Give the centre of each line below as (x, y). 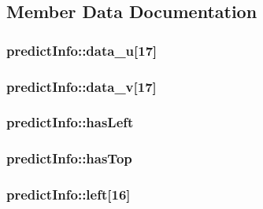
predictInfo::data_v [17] (81, 86)
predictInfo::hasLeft (70, 122)
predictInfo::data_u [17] (82, 50)
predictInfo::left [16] (69, 194)
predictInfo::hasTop (69, 158)
